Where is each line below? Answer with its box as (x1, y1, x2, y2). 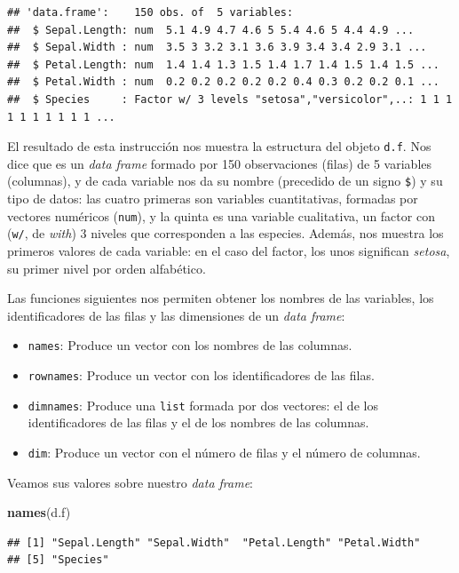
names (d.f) (7, 503, 71, 521)
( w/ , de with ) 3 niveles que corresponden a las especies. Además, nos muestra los (7, 224, 444, 243)
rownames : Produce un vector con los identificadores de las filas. (28, 366, 375, 384)
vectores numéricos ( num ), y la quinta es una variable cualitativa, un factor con (7, 206, 435, 225)
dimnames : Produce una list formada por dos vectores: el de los (28, 395, 378, 414)
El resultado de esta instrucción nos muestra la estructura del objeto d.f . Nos (7, 137, 431, 155)
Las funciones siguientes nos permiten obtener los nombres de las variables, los (7, 289, 434, 307)
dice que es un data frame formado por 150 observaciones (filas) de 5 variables (7, 154, 432, 172)
